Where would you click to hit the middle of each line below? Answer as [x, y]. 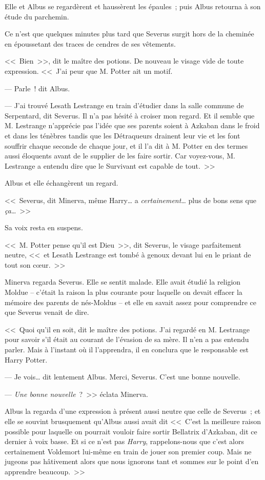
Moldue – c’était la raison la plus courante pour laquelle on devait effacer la [124, 292]
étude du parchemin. [37, 16]
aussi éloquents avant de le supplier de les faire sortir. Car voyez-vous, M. [120, 156]
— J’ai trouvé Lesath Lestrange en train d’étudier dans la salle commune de [124, 105]
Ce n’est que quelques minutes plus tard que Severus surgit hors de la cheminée [129, 34]
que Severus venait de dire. [47, 312]
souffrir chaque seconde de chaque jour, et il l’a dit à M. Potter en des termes [126, 145]
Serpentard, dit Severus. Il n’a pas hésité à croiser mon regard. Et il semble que [130, 115]
